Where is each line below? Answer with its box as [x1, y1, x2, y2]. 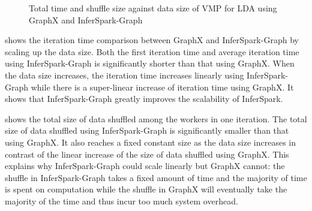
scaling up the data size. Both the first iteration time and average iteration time [5, 45, 299, 58]
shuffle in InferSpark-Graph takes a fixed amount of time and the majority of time [5, 171, 307, 183]
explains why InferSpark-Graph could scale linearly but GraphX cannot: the [5, 159, 285, 172]
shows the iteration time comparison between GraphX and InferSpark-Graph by [5, 34, 299, 46]
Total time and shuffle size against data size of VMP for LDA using [29, 2, 277, 14]
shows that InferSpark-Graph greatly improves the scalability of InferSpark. [5, 92, 283, 105]
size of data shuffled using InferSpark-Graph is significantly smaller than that [5, 124, 289, 137]
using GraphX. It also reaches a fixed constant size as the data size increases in [5, 135, 296, 148]
